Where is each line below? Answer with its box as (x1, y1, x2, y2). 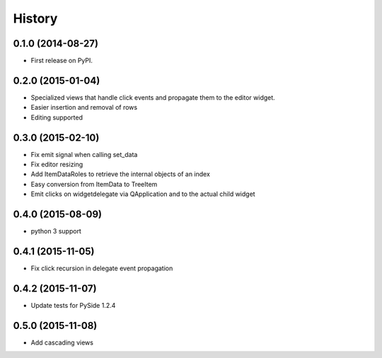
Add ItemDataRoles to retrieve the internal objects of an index (30, 170, 210, 178)
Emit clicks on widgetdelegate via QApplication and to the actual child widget (30, 190, 255, 198)
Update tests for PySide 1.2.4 (30, 301, 116, 309)
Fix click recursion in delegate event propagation (30, 264, 173, 272)
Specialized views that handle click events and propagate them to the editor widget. (30, 93, 275, 102)
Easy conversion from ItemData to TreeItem (30, 180, 158, 188)
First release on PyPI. (30, 57, 93, 65)
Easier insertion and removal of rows (30, 103, 138, 112)
